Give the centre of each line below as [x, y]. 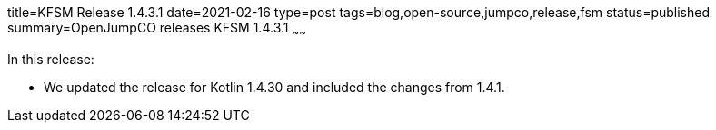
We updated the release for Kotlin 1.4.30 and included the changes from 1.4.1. [274, 87]
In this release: [51, 59]
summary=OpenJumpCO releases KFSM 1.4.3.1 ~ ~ [157, 29]
